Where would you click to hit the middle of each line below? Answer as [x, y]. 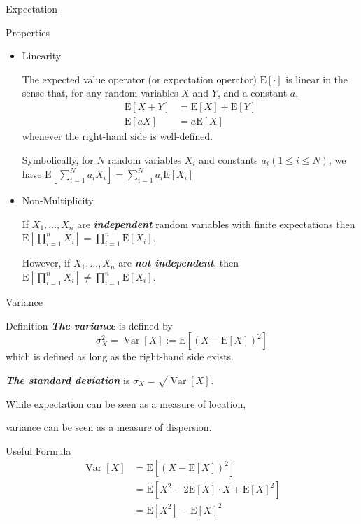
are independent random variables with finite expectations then [216, 224]
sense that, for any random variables [100, 93]
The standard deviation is [68, 380]
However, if [46, 263]
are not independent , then [179, 263]
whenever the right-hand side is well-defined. [118, 136]
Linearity [42, 56]
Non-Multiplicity [58, 200]
